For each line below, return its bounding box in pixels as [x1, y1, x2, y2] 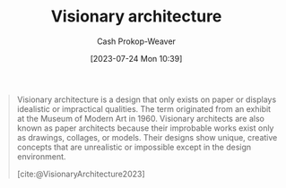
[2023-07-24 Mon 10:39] [90, 53, 183, 64]
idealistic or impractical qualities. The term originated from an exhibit [16, 103, 271, 114]
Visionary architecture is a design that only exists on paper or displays [16, 94, 277, 105]
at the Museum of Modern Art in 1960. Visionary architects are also [16, 113, 265, 124]
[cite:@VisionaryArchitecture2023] [16, 168, 145, 179]
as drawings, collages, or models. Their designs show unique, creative [16, 132, 278, 142]
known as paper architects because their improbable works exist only [16, 123, 274, 133]
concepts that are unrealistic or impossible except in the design [16, 141, 252, 152]
